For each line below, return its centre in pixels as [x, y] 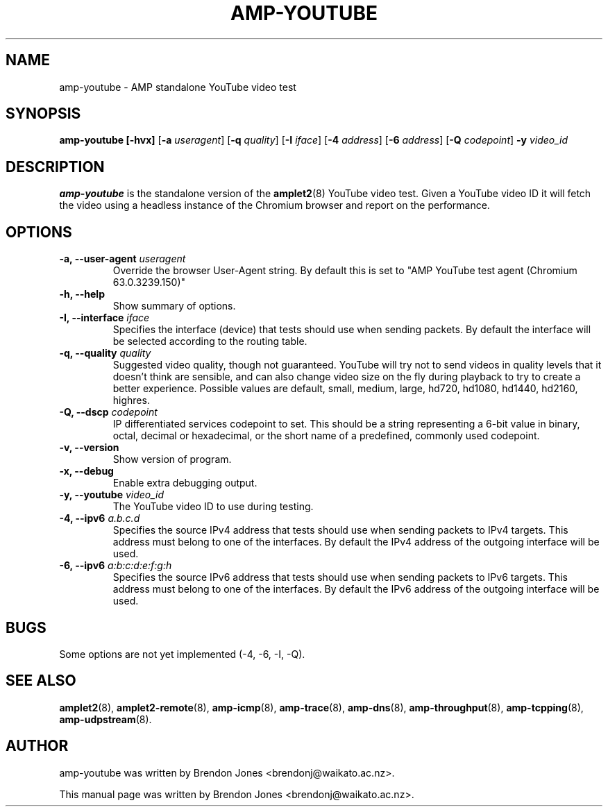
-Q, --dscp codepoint [108, 412]
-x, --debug [86, 471]
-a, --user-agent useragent [123, 259]
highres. [131, 400]
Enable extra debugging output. [185, 483]
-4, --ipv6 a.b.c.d [100, 518]
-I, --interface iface [104, 318]
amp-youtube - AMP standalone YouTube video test [178, 87]
